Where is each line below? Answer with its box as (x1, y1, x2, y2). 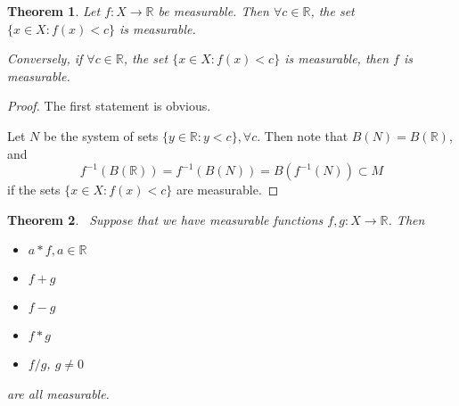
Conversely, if (7, 49, 83, 68)
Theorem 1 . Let (7, 2, 101, 20)
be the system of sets (43, 126, 159, 145)
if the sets (7, 180, 61, 199)
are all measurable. (7, 384, 110, 402)
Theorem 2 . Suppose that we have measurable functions (7, 210, 324, 228)
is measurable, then (284, 49, 389, 68)
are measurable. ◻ (176, 180, 279, 199)
